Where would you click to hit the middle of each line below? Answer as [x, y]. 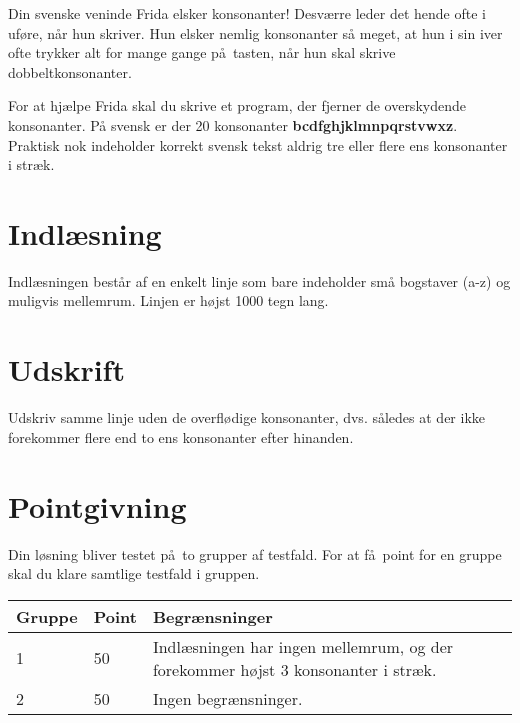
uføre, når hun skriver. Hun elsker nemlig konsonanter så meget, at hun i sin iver [255, 32]
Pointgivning [97, 505]
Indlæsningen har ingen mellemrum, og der [303, 646]
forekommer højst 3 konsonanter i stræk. [294, 669]
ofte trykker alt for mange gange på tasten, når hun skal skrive [202, 52]
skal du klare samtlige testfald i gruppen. [134, 573]
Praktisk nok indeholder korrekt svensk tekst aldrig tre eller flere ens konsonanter [258, 144]
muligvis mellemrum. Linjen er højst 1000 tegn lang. [168, 300]
